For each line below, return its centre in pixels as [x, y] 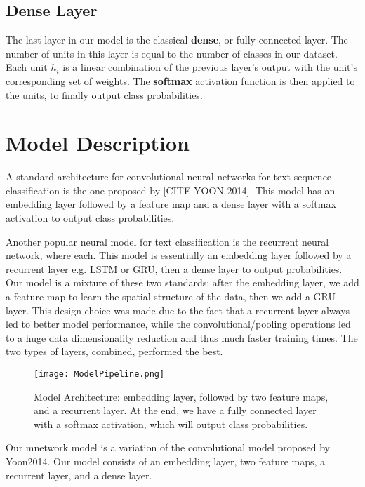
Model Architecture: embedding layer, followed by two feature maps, [181, 396]
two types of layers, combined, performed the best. [114, 351]
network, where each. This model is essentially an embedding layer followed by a [179, 255]
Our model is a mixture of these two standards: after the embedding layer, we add [182, 282]
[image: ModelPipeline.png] [99, 374]
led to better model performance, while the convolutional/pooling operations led [178, 324]
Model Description [98, 143]
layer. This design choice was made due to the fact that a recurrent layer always [178, 310]
